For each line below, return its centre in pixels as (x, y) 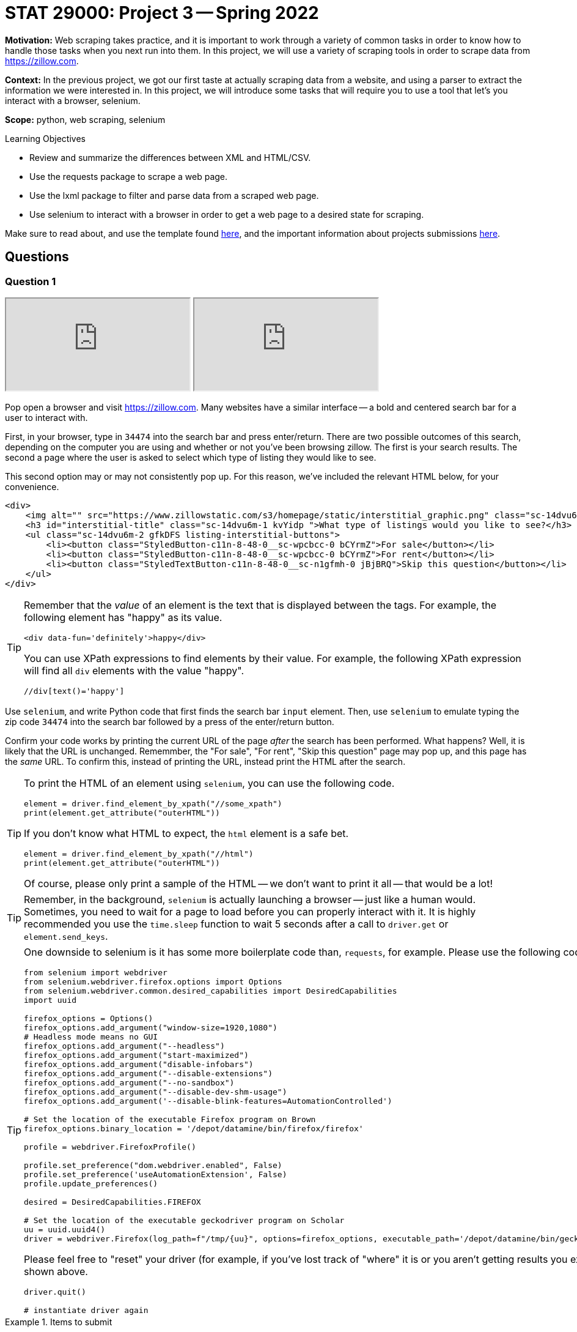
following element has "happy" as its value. (123, 617)
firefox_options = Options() (89, 1018)
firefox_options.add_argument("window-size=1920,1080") (151, 1027)
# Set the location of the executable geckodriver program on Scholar (184, 1220)
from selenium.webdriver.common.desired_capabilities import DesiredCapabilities (211, 991)
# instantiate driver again (86, 1310)
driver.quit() (55, 1292)
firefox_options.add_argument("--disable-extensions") (148, 1073)
